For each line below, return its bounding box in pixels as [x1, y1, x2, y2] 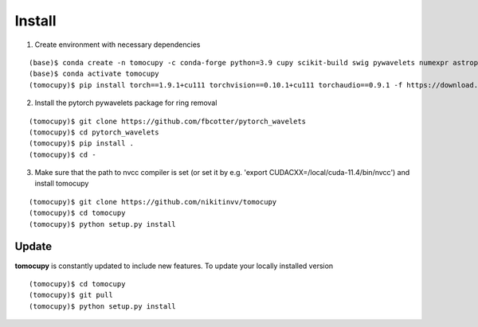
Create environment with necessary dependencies [34, 40, 201, 49]
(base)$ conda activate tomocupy [29, 69, 159, 79]
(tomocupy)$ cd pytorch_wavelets [29, 127, 159, 137]
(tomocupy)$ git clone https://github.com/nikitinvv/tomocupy [29, 197, 277, 206]
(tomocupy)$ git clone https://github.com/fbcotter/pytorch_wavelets [29, 116, 307, 126]
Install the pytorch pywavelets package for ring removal [34, 98, 217, 107]
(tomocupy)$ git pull [29, 290, 113, 300]
